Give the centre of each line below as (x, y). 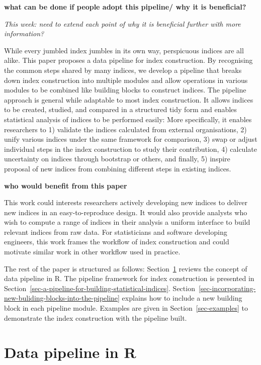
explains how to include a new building (182, 298)
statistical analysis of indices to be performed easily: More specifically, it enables (128, 119)
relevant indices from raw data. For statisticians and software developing (116, 232)
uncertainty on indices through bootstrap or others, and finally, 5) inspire (117, 159)
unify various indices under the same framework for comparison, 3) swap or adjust (131, 139)
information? (24, 33)
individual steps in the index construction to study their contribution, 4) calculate (130, 149)
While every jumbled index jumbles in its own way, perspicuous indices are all (124, 50)
